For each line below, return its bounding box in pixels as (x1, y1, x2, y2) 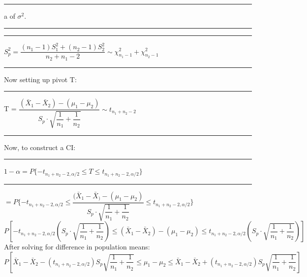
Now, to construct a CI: (4, 142, 76, 152)
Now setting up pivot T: (4, 74, 77, 84)
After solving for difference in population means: (4, 242, 150, 252)
